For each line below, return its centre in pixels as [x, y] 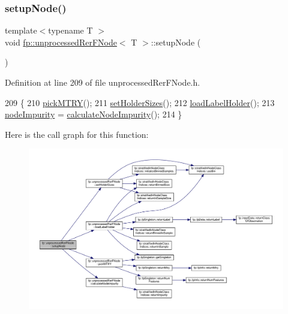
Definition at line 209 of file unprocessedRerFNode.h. [103, 82]
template [21, 30]
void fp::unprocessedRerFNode [61, 42]
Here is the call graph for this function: [77, 134]
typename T [70, 30]
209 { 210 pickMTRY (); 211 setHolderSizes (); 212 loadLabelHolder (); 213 [140, 102]
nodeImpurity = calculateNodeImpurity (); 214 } [94, 114]
